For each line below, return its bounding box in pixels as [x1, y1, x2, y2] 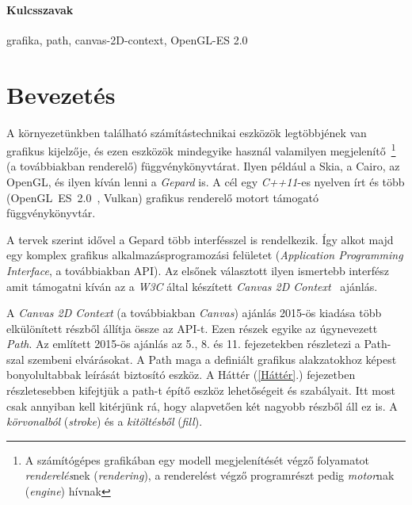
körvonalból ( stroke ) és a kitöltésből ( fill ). [6, 413, 203, 430]
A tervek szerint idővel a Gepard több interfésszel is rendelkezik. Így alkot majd [6, 231, 394, 247]
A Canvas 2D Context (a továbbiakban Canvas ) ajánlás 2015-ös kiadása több [6, 304, 382, 321]
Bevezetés [6, 78, 116, 110]
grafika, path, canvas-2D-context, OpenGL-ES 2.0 [6, 31, 248, 48]
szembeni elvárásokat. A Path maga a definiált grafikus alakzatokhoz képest [28, 350, 397, 367]
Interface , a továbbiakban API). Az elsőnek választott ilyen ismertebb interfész [6, 262, 390, 278]
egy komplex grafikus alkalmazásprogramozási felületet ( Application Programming [6, 247, 403, 263]
